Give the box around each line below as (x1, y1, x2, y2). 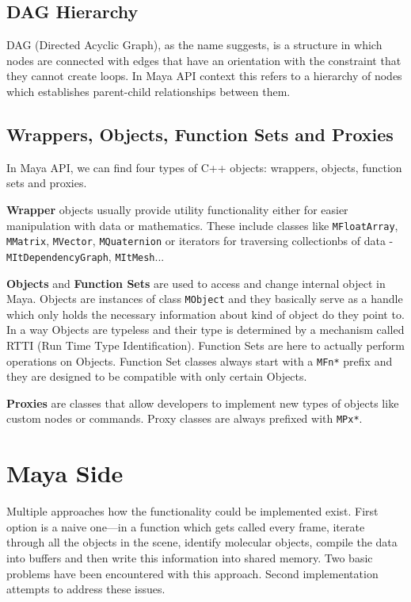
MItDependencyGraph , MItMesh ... (6, 247, 165, 264)
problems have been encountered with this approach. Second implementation (6, 565, 379, 581)
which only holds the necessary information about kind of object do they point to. (6, 305, 405, 322)
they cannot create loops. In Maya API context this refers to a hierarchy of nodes (6, 67, 402, 84)
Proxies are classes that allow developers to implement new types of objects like (6, 394, 399, 411)
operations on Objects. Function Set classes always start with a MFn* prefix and (6, 352, 393, 369)
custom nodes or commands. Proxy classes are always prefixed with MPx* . (6, 410, 363, 427)
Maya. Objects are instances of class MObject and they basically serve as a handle (6, 290, 403, 307)
